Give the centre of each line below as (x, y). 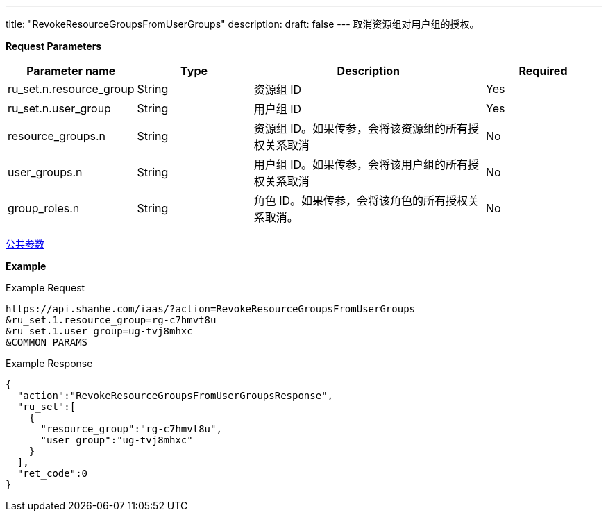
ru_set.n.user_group (59, 108)
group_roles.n (44, 208)
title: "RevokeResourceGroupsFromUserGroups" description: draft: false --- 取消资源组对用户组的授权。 (243, 24)
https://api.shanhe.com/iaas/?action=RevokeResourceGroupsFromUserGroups (211, 309)
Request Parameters (54, 46)
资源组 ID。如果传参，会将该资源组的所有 (361, 128)
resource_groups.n (57, 136)
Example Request (45, 288)
